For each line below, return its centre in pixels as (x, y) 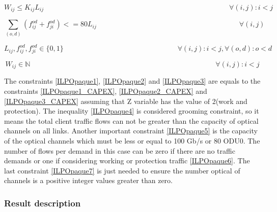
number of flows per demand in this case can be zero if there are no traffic (120, 150)
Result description (43, 203)
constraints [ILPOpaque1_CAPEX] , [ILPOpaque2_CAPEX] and (106, 91)
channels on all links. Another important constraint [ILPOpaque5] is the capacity (131, 131)
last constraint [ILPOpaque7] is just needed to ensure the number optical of (122, 170)
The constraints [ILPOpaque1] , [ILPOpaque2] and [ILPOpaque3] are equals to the (132, 81)
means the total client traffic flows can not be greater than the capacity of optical (131, 120)
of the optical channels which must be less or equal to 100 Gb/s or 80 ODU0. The (132, 141)
